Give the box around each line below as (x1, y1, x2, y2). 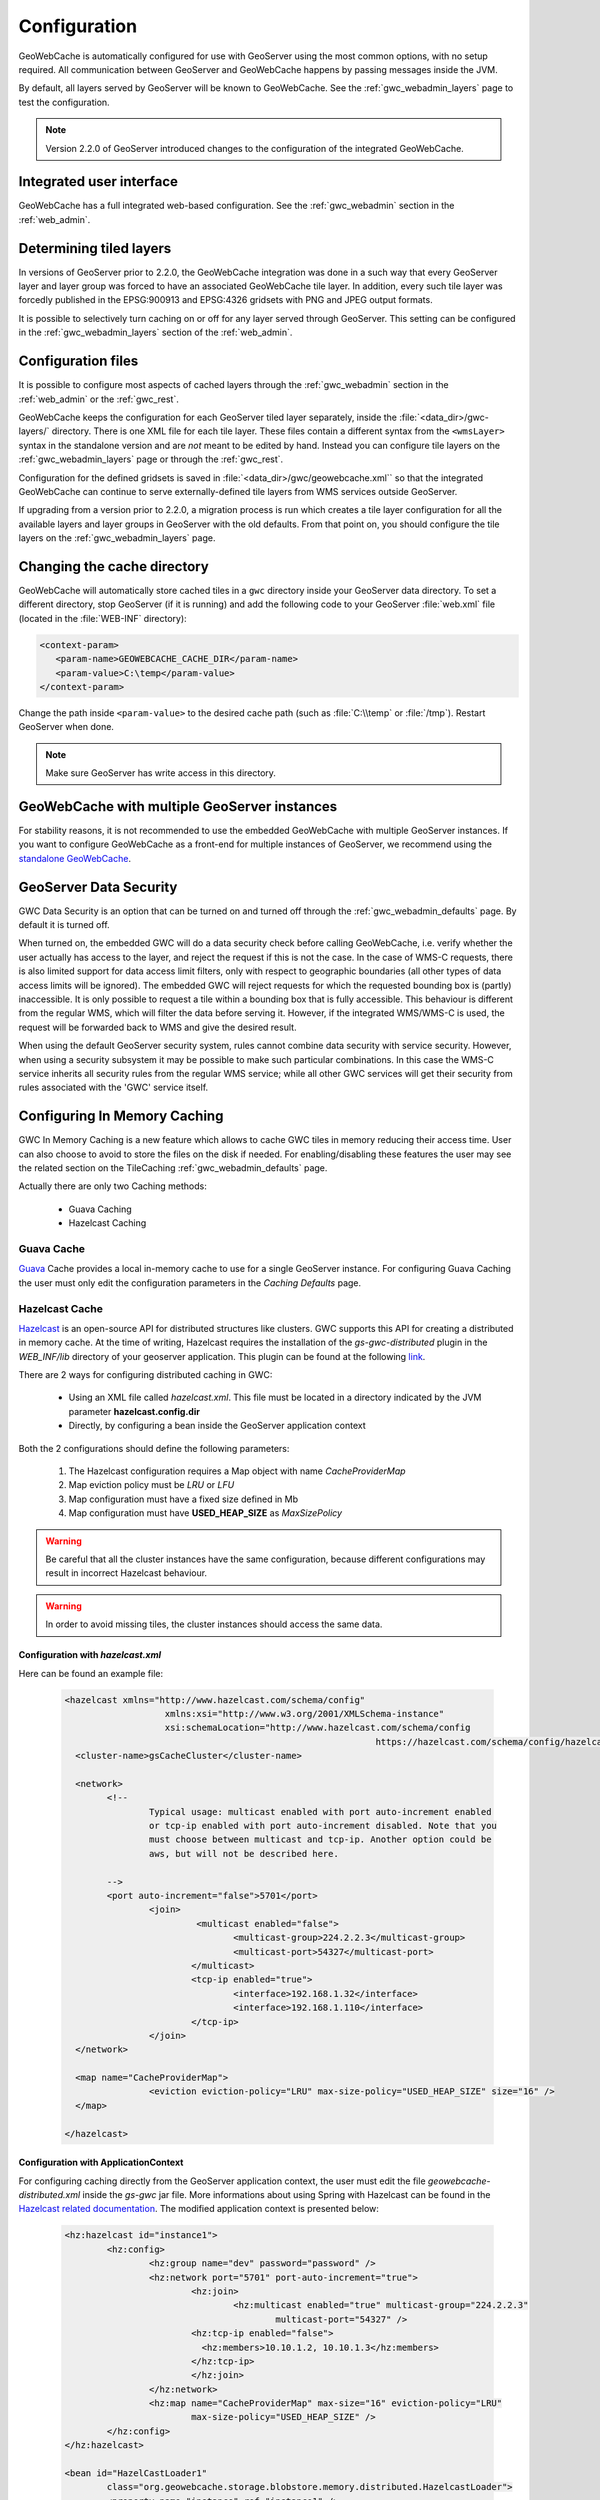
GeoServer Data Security (18, 878, 178, 895)
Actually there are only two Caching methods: (18, 1180, 207, 1192)
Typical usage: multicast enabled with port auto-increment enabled (148, 1806, 492, 1817)
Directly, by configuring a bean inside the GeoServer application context (68, 1420, 366, 1432)
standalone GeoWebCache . (18, 852, 132, 864)
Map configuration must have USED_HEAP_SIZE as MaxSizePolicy (68, 1507, 343, 1519)
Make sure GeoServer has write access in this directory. (45, 767, 277, 779)
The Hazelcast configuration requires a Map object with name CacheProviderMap (68, 1465, 406, 1477)
